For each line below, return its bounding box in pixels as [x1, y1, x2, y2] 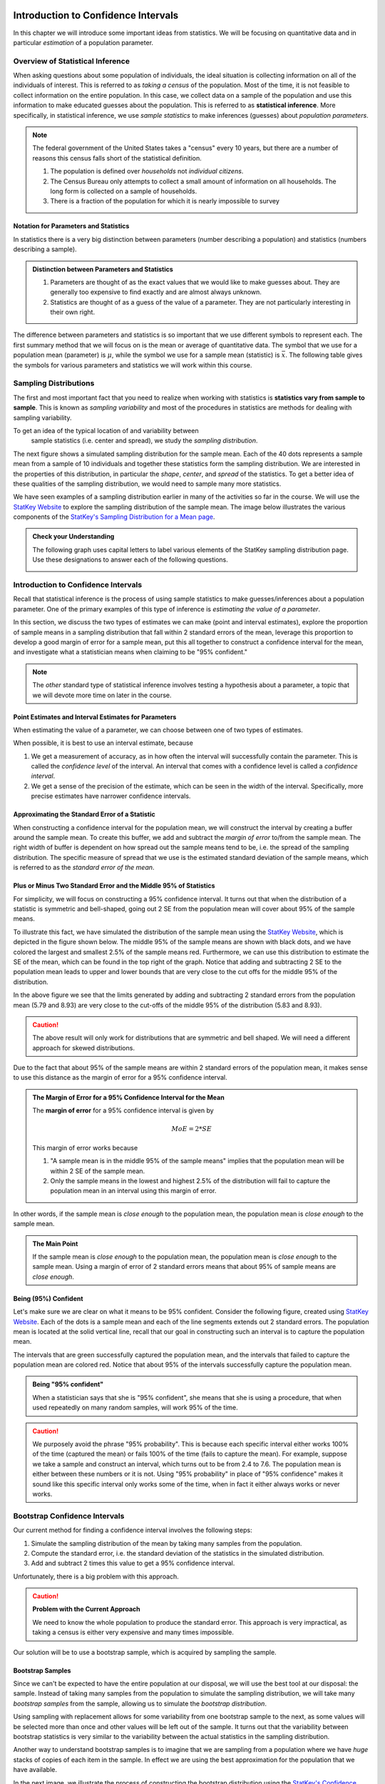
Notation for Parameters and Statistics [13, 222, 130, 230]
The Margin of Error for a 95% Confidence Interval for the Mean [32, 1093, 225, 1102]
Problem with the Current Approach [32, 1605, 140, 1613]
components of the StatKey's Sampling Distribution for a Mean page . [13, 512, 215, 521]
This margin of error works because [32, 1143, 138, 1152]
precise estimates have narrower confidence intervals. [31, 792, 191, 801]
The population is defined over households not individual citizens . [50, 167, 244, 176]
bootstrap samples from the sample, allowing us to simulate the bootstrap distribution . [13, 1699, 267, 1708]
